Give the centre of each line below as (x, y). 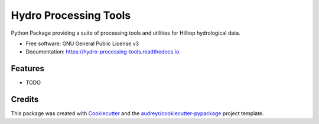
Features (27, 68)
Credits (25, 100)
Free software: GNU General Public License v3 (82, 43)
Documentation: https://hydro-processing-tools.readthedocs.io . (103, 52)
